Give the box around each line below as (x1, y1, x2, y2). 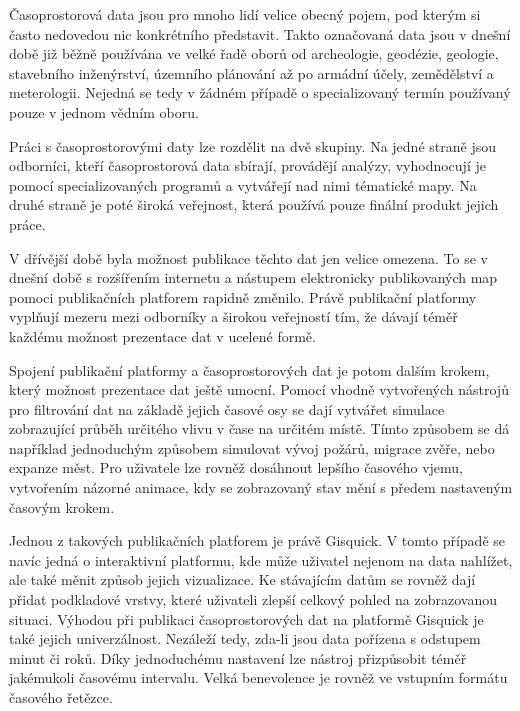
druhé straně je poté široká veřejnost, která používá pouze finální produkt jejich (9, 194, 499, 215)
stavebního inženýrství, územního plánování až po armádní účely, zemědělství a (9, 62, 494, 83)
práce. (9, 213, 46, 234)
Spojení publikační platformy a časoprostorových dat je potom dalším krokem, (9, 359, 490, 380)
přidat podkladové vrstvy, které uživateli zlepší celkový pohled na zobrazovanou (9, 589, 498, 610)
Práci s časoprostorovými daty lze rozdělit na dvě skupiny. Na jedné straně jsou (9, 135, 496, 156)
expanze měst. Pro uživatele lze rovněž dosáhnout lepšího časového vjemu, (9, 457, 463, 478)
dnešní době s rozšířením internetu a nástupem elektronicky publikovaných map (9, 267, 498, 288)
